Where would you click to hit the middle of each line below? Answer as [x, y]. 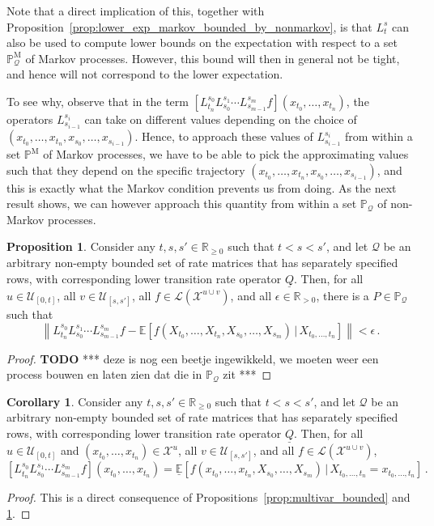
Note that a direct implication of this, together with [136, 11]
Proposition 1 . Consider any [81, 246]
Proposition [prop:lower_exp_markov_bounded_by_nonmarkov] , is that [189, 26]
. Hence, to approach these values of [224, 136]
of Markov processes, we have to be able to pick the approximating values [226, 154]
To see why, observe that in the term [98, 101]
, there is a [343, 295]
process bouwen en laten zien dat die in [104, 374]
